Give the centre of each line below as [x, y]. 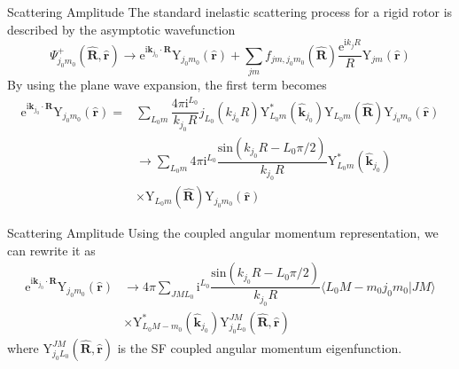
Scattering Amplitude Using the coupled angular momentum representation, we [223, 233]
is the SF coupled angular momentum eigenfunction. [260, 347]
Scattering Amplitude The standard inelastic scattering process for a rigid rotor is [230, 12]
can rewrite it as [51, 250]
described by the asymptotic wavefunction [121, 29]
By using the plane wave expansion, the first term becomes [167, 85]
